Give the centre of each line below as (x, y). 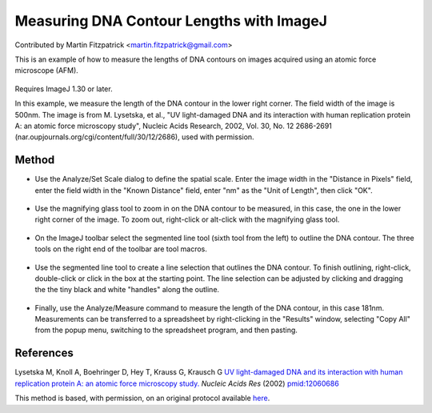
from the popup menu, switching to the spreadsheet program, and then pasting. (166, 330)
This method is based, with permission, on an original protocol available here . (142, 398)
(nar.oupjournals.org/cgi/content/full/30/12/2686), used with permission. (135, 137)
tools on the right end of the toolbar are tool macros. (121, 249)
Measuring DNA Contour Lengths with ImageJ (171, 21)
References (44, 353)
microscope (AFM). (47, 70)
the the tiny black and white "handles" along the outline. (127, 290)
